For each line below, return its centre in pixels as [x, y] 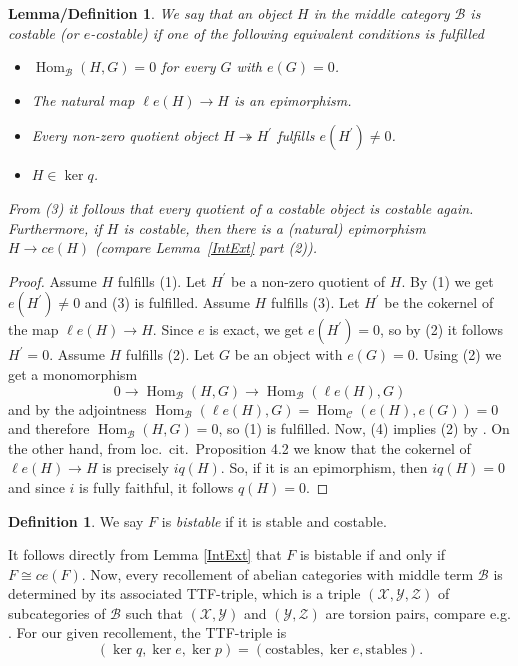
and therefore [49, 428]
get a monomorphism [73, 373]
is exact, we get [256, 329]
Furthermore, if [55, 227]
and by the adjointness [77, 408]
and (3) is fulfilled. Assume [167, 302]
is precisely [135, 467]
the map [33, 329]
